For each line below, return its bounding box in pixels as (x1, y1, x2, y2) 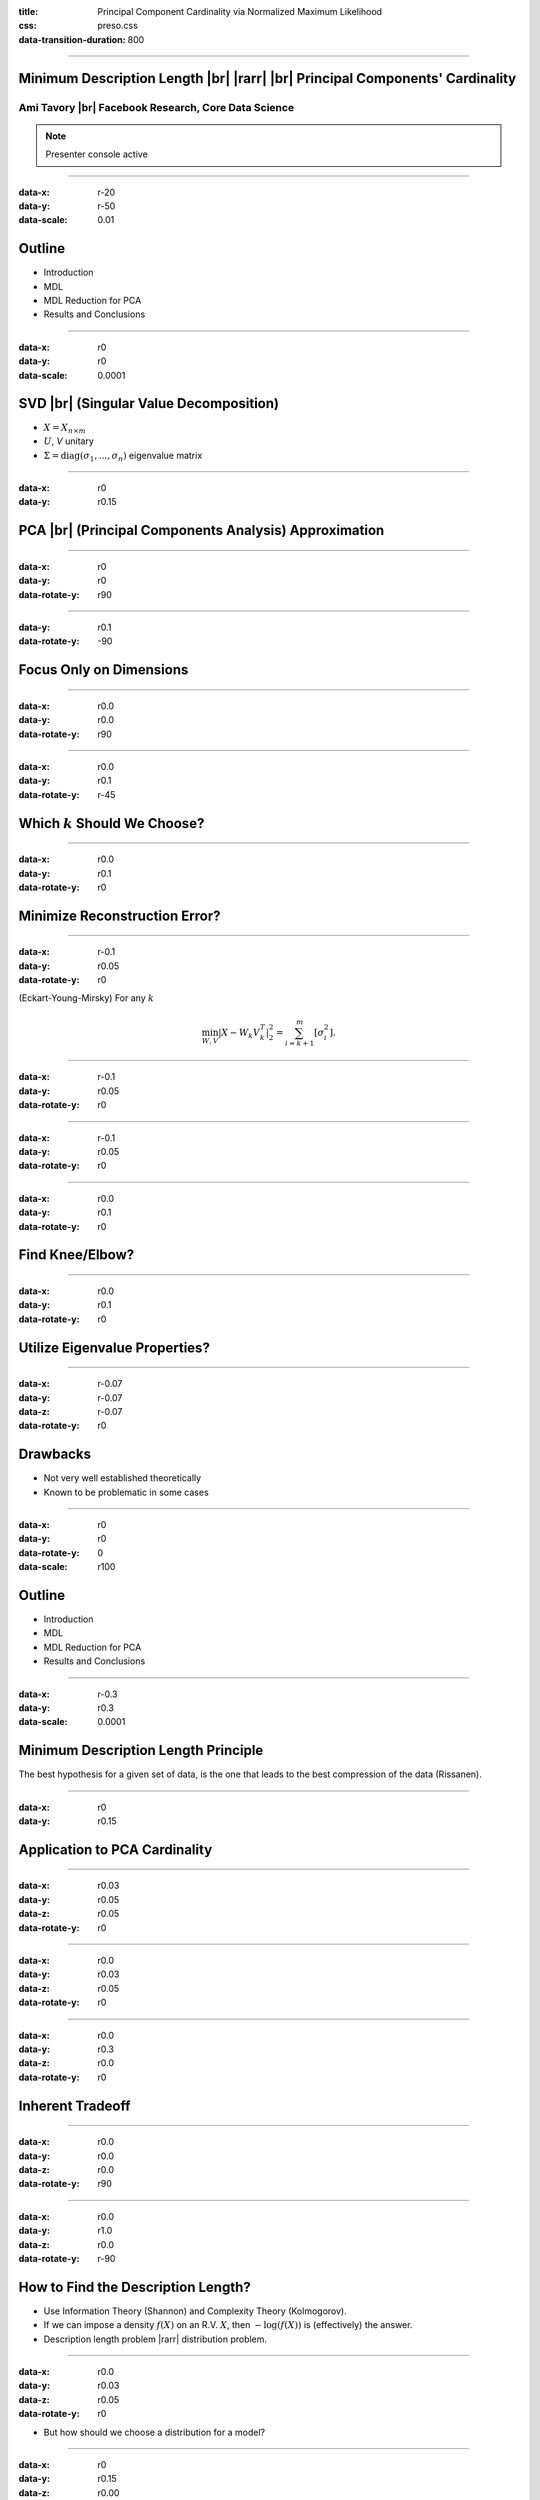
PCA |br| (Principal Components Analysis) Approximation (18, 522, 385, 539)
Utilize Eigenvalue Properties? (18, 1339, 210, 1356)
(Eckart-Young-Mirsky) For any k (18, 992, 155, 1004)
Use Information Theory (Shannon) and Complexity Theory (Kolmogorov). (43, 2305, 347, 2317)
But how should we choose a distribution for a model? (43, 2426, 265, 2438)
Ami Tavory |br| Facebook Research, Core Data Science (18, 100, 295, 114)
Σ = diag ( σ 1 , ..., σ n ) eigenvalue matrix (43, 449, 203, 464)
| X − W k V (218, 1026, 260, 1040)
